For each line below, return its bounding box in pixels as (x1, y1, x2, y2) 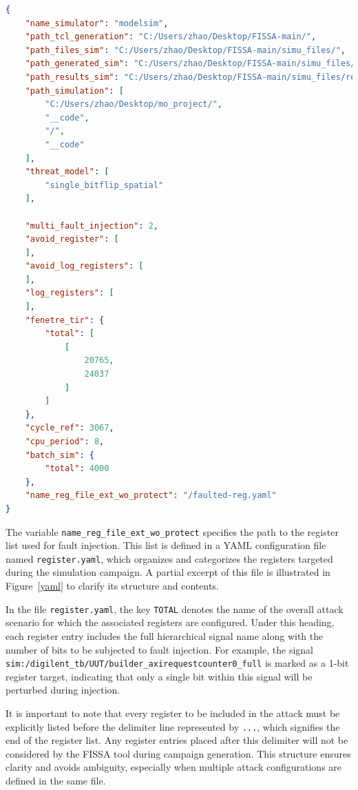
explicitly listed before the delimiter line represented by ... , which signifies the (6, 719, 340, 734)
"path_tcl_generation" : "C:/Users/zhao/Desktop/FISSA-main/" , (25, 32, 317, 42)
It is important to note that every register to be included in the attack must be (6, 705, 340, 720)
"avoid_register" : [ (25, 234, 119, 245)
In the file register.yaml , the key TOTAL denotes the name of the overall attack (6, 601, 344, 616)
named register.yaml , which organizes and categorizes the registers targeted (6, 551, 333, 565)
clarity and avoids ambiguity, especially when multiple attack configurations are (6, 760, 342, 774)
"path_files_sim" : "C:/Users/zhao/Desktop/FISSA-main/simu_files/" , (25, 45, 346, 55)
